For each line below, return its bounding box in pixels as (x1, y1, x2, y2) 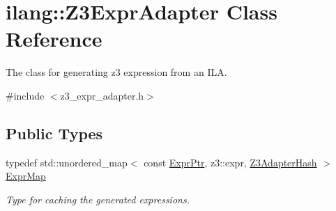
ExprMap (6, 169, 46, 183)
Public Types (6, 122, 103, 143)
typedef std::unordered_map (6, 155, 128, 169)
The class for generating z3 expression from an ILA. (6, 65, 227, 79)
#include (6, 88, 45, 102)
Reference (6, 24, 102, 53)
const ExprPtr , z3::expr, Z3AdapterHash (144, 155, 317, 169)
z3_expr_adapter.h (60, 88, 144, 102)
